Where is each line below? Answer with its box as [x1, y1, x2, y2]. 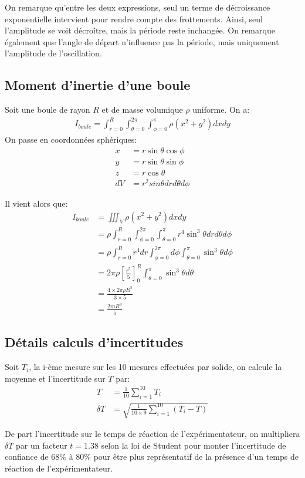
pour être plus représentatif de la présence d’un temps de [93, 450, 299, 463]
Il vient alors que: [5, 197, 68, 209]
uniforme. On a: [192, 103, 250, 116]
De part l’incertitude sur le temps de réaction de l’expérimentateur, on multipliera [5, 427, 300, 440]
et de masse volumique [101, 103, 183, 116]
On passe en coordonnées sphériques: [5, 133, 137, 146]
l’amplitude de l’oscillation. [5, 47, 102, 59]
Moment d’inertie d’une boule [5, 76, 191, 94]
